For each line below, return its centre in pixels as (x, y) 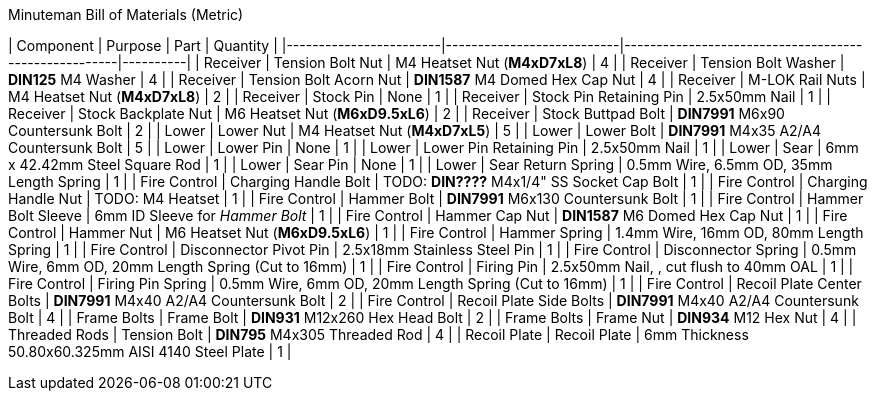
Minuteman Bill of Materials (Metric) (126, 14)
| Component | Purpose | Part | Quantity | (143, 45)
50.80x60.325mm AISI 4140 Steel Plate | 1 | (150, 351)
